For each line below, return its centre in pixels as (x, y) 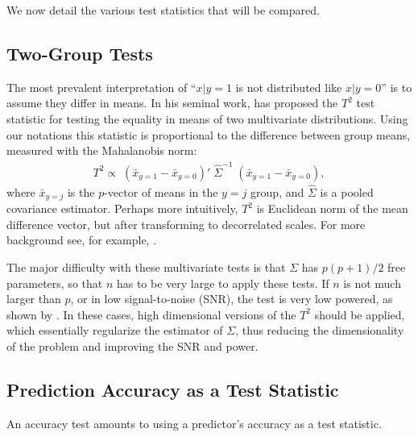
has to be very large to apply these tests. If (223, 283)
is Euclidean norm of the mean (332, 208)
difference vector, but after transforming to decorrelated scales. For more (186, 224)
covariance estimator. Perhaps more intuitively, (122, 208)
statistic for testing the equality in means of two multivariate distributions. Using (207, 118)
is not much (372, 283)
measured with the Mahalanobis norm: (102, 150)
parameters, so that (55, 283)
